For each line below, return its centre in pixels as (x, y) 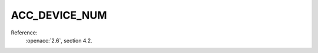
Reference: (24, 33)
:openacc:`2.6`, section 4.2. (59, 40)
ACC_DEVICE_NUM (59, 15)
